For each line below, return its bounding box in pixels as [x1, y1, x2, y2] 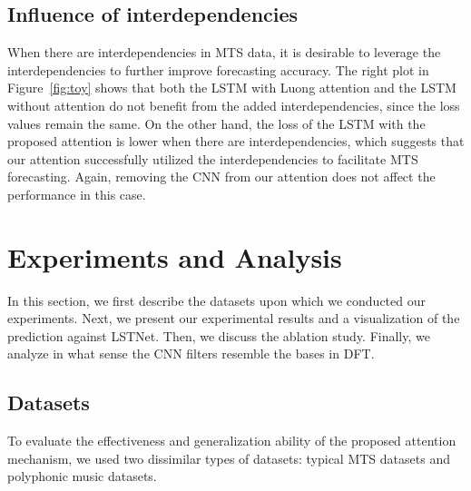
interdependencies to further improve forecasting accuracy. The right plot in [7, 60, 429, 79]
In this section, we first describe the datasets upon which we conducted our [7, 290, 426, 309]
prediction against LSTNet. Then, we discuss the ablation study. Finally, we [7, 326, 430, 345]
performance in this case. [7, 184, 146, 203]
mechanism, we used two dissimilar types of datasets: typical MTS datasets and [7, 448, 450, 467]
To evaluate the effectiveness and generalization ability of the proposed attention [7, 431, 456, 450]
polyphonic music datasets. [7, 466, 157, 486]
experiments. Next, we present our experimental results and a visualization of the [7, 309, 460, 328]
